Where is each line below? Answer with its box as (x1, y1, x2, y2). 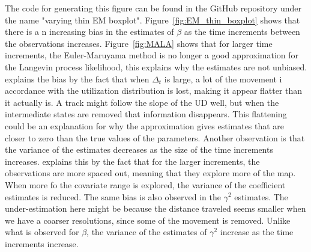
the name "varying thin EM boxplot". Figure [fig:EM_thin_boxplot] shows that (5, 13, 300, 26)
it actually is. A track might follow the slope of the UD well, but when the (5, 96, 279, 108)
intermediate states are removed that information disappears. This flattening (5, 108, 287, 120)
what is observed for (5, 226, 79, 238)
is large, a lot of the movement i (164, 72, 282, 85)
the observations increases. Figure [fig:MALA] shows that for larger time (5, 37, 273, 49)
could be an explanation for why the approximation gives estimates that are (5, 119, 285, 132)
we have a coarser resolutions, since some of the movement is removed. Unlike (5, 214, 291, 226)
